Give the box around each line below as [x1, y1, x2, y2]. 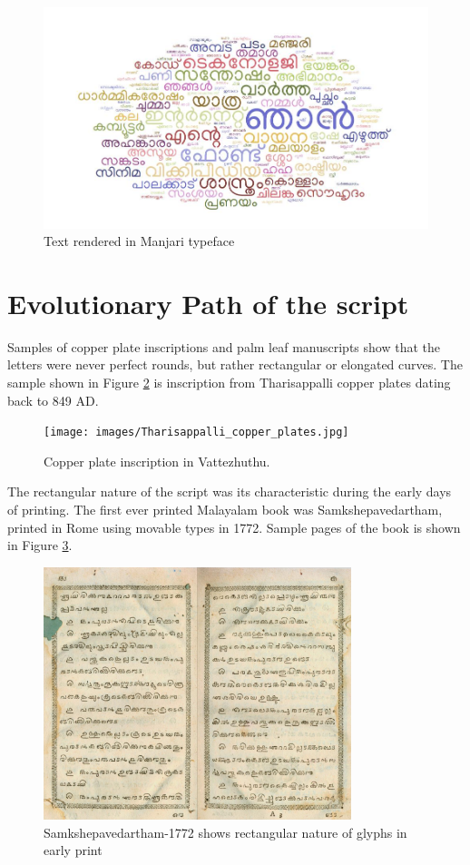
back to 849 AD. [7, 390, 99, 409]
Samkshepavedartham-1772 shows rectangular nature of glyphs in [44, 822, 407, 841]
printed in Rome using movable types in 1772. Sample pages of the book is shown [7, 517, 461, 536]
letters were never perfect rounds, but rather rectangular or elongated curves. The [7, 355, 463, 374]
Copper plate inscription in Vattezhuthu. [44, 451, 270, 470]
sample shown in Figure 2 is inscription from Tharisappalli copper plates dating [7, 373, 451, 392]
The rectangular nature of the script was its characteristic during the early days [7, 482, 452, 501]
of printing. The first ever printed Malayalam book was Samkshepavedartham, [7, 500, 443, 519]
